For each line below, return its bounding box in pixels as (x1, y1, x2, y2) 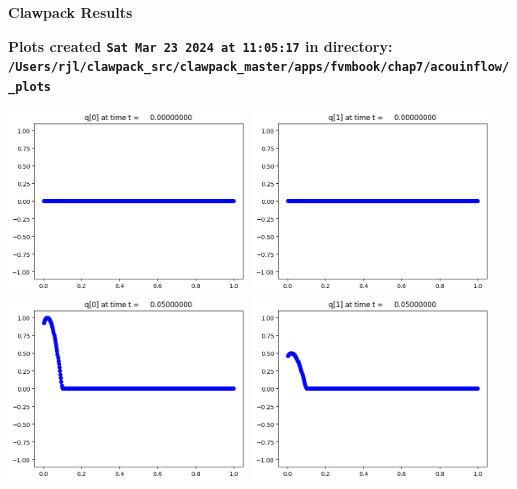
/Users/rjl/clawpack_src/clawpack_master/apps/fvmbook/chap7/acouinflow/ (8, 60, 510, 75)
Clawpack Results (8, 2, 133, 22)
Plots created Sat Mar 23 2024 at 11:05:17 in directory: (8, 35, 393, 56)
